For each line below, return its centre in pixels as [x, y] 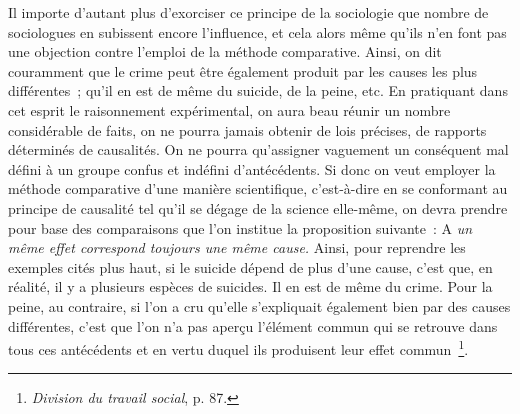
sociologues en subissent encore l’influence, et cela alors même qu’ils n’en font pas [257, 31]
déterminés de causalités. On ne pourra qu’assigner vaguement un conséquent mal [258, 149]
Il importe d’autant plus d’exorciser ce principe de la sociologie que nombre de [248, 12]
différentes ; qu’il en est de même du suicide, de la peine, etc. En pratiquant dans [258, 90]
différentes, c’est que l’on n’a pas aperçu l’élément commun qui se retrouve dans [253, 325]
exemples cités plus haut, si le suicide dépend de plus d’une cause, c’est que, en [250, 266]
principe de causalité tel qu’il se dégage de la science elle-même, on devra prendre [258, 207]
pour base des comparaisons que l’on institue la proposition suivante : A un [240, 227]
